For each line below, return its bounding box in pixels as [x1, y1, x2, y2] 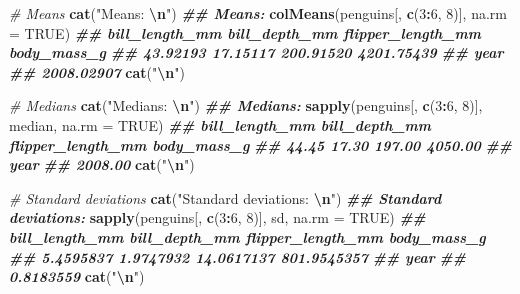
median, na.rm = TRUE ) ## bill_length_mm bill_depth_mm [9, 114, 431, 135]
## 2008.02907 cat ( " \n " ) [9, 61, 186, 82]
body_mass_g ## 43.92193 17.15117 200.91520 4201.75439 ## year [9, 42, 504, 63]
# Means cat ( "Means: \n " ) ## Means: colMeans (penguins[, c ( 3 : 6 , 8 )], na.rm [9, 3, 508, 23]
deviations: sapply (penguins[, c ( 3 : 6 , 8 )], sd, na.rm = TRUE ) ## [9, 207, 426, 228]
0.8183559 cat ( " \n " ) [9, 266, 145, 287]
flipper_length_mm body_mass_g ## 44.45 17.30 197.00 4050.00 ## [9, 134, 512, 155]
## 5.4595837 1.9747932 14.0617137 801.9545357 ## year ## [9, 246, 466, 267]
